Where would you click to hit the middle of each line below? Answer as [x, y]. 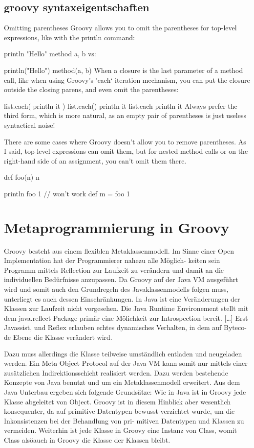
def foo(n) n [22, 177]
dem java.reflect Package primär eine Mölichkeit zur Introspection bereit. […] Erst [126, 318]
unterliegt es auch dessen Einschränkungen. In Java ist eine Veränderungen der [122, 298]
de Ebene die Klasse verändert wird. [58, 337]
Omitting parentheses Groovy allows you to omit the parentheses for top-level [120, 28]
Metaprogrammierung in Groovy [117, 227]
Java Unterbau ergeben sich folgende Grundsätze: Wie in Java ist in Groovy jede [125, 391]
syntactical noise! [30, 125]
